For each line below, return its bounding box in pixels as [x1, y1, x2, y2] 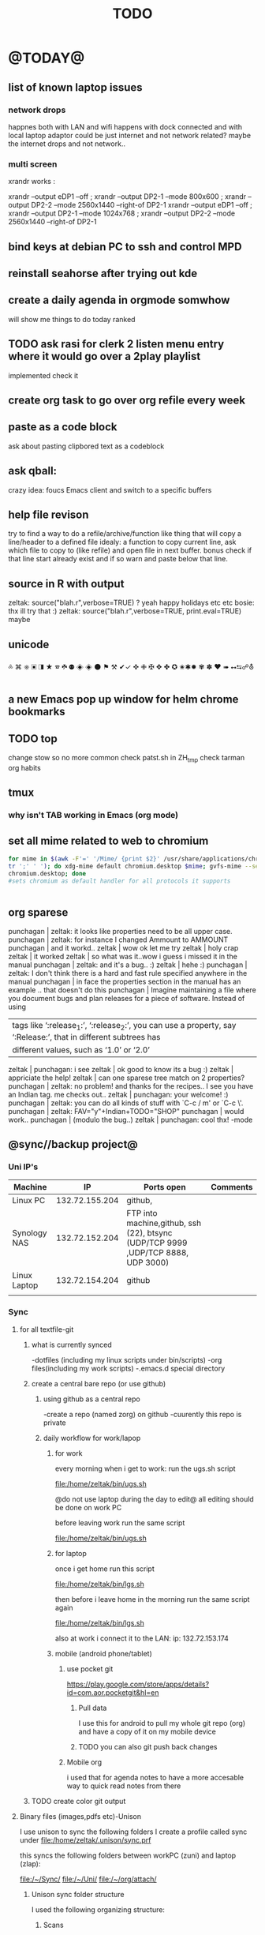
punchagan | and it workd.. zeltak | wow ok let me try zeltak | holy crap [8, 943, 239, 953]
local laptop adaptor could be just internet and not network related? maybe [8, 130, 251, 140]
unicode [8, 637, 50, 651]
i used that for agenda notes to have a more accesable [66, 1772, 244, 1782]
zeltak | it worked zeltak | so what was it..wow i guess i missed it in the [8, 952, 238, 962]
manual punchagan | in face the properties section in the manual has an [8, 977, 241, 987]
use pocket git [66, 1663, 114, 1674]
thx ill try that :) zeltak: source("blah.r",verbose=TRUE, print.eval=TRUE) [8, 606, 242, 616]
